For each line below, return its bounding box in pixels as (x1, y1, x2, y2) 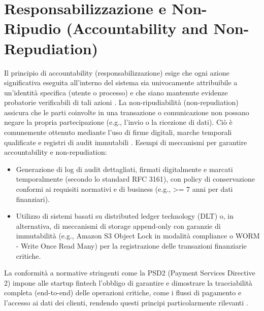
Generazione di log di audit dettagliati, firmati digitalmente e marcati (16, 163, 233, 174)
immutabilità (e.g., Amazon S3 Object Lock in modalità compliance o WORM (16, 230, 260, 241)
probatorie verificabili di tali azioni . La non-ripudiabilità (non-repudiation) (4, 97, 239, 108)
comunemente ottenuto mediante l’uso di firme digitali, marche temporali (4, 127, 232, 137)
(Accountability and (66, 18, 208, 39)
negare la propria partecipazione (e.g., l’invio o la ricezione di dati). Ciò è (4, 117, 233, 127)
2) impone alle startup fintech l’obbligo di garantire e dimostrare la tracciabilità (4, 277, 252, 288)
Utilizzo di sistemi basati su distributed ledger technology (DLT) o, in (16, 211, 234, 221)
